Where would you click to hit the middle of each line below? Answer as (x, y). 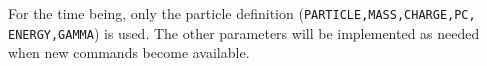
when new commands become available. (129, 52)
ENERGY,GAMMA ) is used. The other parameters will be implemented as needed (244, 32)
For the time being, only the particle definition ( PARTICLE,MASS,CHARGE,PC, (242, 13)
